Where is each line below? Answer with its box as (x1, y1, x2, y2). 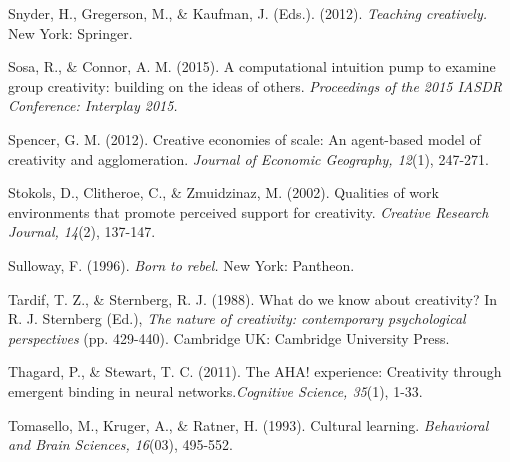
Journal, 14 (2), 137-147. (8, 221, 156, 242)
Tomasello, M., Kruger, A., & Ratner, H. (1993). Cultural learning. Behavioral (8, 414, 489, 435)
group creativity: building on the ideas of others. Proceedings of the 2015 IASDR (8, 75, 502, 96)
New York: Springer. (8, 22, 133, 43)
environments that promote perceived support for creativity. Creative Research (8, 201, 489, 222)
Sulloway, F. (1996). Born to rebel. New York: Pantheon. (8, 254, 355, 275)
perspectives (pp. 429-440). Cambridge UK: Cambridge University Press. (8, 327, 450, 348)
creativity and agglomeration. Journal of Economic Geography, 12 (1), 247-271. (8, 148, 489, 169)
